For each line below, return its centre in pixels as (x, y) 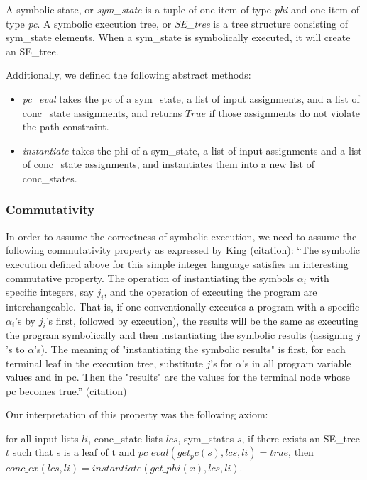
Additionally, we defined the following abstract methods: (128, 75)
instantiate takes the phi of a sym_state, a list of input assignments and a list (192, 150)
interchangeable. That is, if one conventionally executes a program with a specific (183, 306)
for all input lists (42, 438)
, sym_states (206, 438)
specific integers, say (50, 292)
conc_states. (50, 178)
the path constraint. (66, 127)
